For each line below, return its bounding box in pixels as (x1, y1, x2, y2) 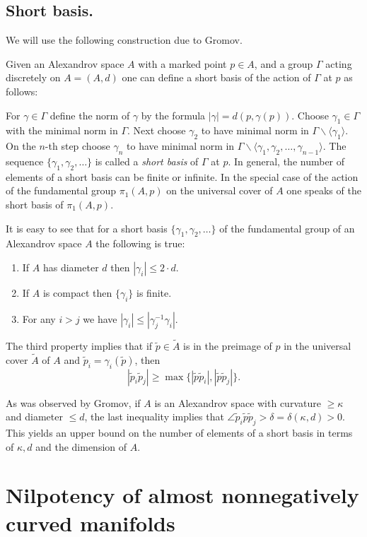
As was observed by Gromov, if (6, 395, 141, 410)
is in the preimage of (183, 338, 272, 353)
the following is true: (95, 236, 185, 251)
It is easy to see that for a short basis (6, 220, 168, 235)
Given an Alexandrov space (6, 56, 124, 71)
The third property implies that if (6, 338, 153, 353)
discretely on (6, 70, 61, 85)
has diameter (42, 259, 99, 274)
